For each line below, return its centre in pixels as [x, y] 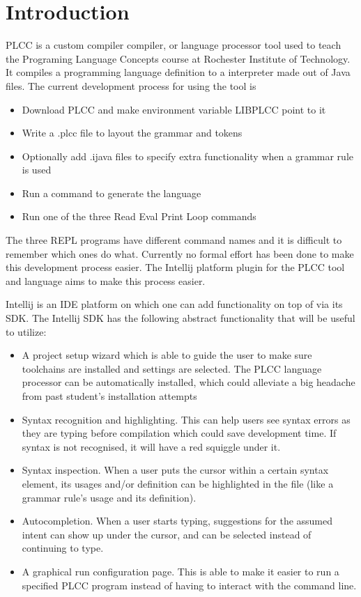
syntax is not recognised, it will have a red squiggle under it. [151, 446]
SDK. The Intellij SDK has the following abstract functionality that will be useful [180, 318]
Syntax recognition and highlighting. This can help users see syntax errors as [186, 419]
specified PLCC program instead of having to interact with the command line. [189, 585]
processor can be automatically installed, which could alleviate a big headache [189, 382]
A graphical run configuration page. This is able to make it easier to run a [180, 571]
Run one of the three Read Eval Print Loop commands [139, 216]
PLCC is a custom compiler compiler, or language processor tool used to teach [174, 45]
